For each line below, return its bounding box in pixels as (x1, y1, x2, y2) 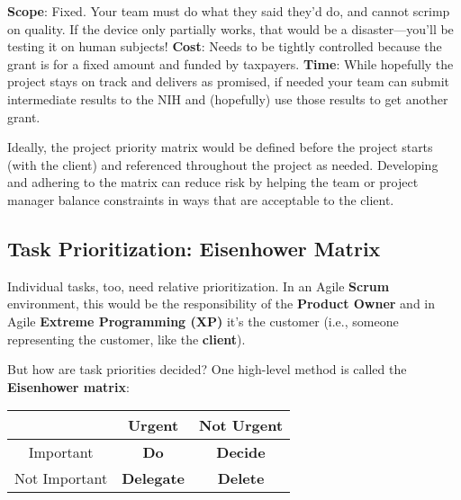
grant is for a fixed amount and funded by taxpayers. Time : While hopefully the (7, 54, 454, 73)
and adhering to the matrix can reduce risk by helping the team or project (7, 173, 419, 192)
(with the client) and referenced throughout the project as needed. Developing (7, 155, 438, 174)
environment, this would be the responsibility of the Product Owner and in (7, 294, 436, 313)
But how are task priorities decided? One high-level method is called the (7, 360, 407, 379)
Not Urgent (198, 415, 284, 436)
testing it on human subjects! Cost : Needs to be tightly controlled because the (7, 37, 442, 56)
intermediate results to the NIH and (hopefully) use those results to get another (7, 89, 448, 108)
